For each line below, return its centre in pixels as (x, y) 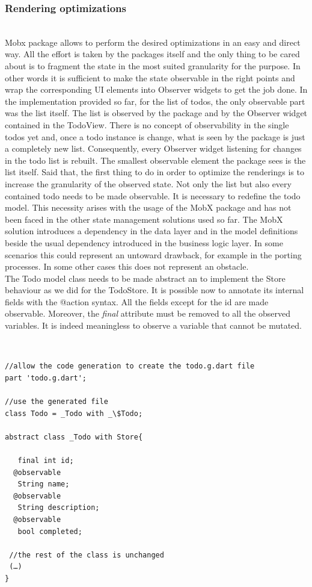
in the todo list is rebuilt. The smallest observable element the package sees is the (155, 160)
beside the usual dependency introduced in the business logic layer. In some (144, 242)
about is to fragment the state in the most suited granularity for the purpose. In (153, 66)
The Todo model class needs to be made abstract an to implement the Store (145, 278)
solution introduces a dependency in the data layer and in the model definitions (151, 231)
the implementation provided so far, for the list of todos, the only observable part (155, 101)
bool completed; (50, 531)
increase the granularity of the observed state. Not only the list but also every (148, 183)
